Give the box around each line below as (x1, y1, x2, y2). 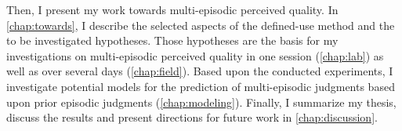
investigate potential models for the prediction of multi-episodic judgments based (6, 78, 395, 94)
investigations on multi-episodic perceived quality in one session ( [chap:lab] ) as (6, 47, 384, 64)
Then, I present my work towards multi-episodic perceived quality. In (6, 2, 339, 17)
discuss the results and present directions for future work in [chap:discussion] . (6, 109, 378, 126)
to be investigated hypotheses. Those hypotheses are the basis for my (6, 32, 339, 49)
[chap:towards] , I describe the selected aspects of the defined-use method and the (6, 16, 395, 33)
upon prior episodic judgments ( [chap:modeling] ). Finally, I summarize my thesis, (6, 93, 397, 110)
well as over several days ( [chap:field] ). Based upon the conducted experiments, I (6, 63, 393, 79)
